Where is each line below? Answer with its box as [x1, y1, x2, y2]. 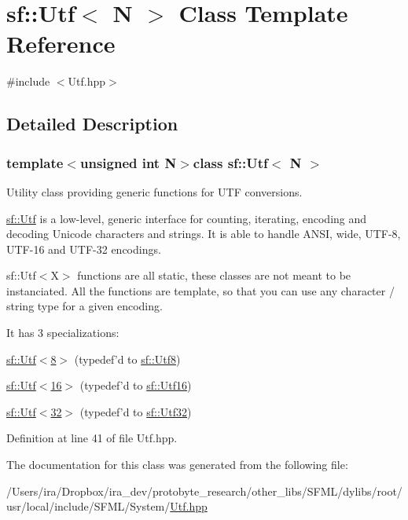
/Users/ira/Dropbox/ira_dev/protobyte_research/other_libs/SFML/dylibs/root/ [6, 482, 402, 499]
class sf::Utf [193, 152, 268, 172]
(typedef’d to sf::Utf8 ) [74, 350, 181, 367]
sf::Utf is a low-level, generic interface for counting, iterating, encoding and [6, 210, 367, 226]
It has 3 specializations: [6, 324, 119, 341]
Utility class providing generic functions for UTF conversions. [6, 183, 303, 200]
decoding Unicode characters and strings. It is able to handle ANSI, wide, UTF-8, [6, 225, 401, 242]
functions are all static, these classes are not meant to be [77, 267, 351, 284]
